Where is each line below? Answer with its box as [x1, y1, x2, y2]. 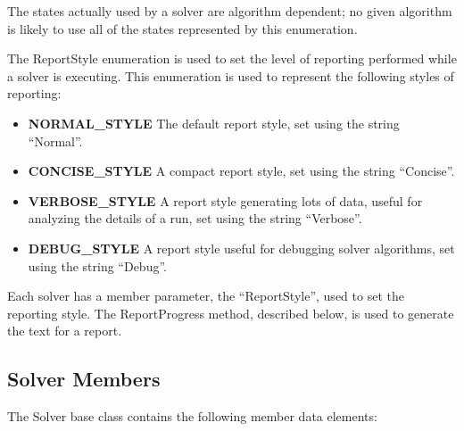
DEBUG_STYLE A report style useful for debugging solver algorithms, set [28, 238, 455, 257]
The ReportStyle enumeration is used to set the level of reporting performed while [7, 49, 457, 68]
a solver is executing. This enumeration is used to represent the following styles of [7, 66, 454, 85]
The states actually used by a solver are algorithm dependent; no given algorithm [7, 2, 452, 20]
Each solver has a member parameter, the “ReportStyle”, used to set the [7, 286, 404, 305]
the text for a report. [7, 321, 122, 340]
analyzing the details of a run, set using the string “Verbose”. [28, 209, 362, 228]
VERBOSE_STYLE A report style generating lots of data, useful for [28, 191, 423, 210]
